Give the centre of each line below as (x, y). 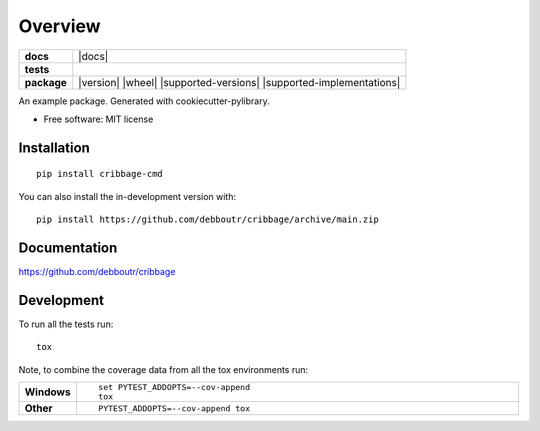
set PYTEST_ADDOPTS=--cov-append (174, 387)
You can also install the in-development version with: (127, 196)
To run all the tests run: (66, 324)
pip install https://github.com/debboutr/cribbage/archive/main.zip (207, 219)
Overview (59, 26)
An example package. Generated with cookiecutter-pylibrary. (144, 101)
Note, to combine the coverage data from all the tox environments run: (163, 369)
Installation (54, 147)
